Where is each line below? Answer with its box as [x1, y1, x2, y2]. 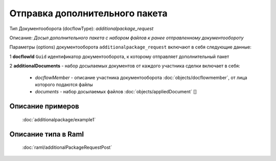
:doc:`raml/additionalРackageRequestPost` [22, 144, 112, 150]
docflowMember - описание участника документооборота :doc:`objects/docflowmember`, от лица [35, 74, 247, 81]
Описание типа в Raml [9, 130, 84, 139]
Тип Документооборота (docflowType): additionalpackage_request [9, 25, 154, 32]
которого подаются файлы [35, 82, 93, 88]
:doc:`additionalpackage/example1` [22, 116, 96, 122]
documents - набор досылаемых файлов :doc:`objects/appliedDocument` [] [35, 89, 197, 95]
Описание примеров [9, 102, 79, 111]
